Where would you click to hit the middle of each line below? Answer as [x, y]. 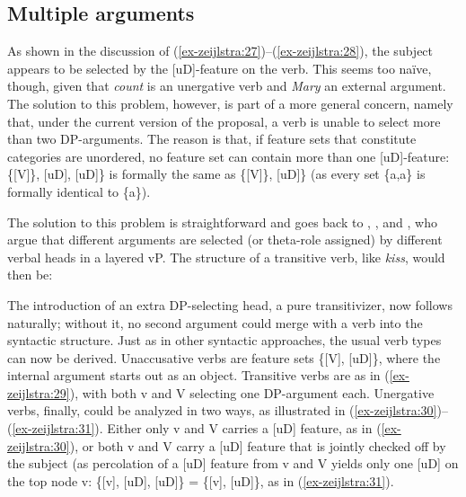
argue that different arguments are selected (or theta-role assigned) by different [225, 240]
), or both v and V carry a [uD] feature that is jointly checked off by [258, 445]
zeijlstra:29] [39, 392]
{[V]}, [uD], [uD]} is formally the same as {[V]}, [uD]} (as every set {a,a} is [216, 174]
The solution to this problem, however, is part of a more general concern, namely [230, 103]
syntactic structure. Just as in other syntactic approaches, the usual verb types [224, 340]
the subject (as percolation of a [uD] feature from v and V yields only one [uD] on [233, 463]
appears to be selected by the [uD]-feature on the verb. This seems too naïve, [220, 68]
